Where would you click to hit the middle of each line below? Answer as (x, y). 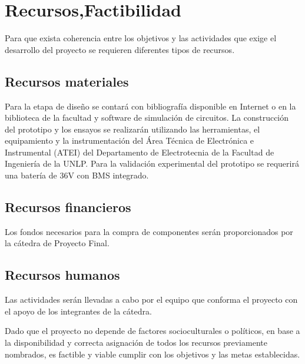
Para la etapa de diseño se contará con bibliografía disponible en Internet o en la (150, 106)
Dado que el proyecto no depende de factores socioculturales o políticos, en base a (152, 331)
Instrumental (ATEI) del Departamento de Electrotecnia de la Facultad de (140, 152)
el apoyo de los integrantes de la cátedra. (78, 311)
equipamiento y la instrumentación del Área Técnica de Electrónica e (130, 140)
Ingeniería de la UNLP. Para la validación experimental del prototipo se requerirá (152, 163)
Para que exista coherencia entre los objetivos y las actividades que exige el (141, 38)
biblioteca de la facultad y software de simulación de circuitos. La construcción (147, 118)
